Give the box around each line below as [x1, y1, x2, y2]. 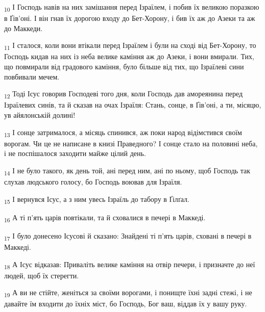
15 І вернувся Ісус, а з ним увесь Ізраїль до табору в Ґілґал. [4, 193, 189, 205]
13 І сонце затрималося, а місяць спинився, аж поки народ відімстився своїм [4, 126, 242, 139]
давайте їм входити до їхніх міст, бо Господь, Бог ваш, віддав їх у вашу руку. [4, 298, 247, 309]
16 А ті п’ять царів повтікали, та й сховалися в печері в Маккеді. [4, 212, 206, 224]
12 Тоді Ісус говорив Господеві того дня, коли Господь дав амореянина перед [4, 88, 243, 100]
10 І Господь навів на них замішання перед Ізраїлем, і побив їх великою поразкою [4, 2, 259, 13]
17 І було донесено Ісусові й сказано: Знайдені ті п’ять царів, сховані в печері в [4, 230, 252, 242]
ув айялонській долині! [4, 109, 76, 120]
